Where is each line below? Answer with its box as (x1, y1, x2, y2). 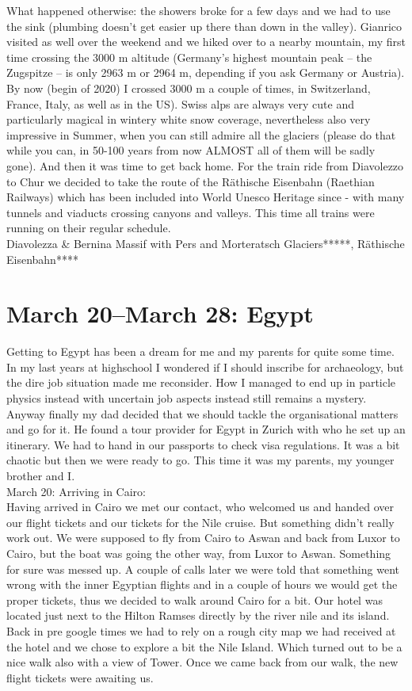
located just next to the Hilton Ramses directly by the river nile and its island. (6, 607, 390, 624)
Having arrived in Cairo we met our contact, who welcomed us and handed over (6, 498, 395, 515)
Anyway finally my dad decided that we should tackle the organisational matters (6, 405, 399, 422)
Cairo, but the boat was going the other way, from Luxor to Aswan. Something (6, 544, 391, 561)
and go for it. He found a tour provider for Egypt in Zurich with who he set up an (6, 421, 406, 437)
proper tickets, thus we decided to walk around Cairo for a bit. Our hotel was (6, 591, 383, 608)
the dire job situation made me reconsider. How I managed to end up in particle (6, 374, 396, 391)
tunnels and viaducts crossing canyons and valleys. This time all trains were (6, 204, 375, 220)
